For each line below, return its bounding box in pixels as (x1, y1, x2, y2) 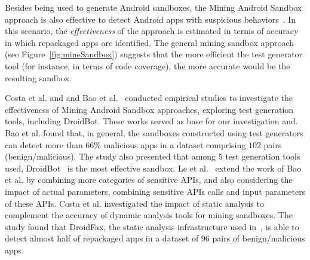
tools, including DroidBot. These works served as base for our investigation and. (5, 115, 298, 127)
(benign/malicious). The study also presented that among (5, 150, 216, 163)
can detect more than (5, 138, 83, 151)
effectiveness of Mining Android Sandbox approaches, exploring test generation (5, 103, 294, 115)
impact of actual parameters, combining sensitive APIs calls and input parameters (5, 185, 306, 197)
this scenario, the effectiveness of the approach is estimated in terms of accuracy (5, 25, 299, 37)
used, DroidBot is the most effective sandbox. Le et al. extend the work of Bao (5, 161, 302, 174)
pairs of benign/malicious (212, 232, 305, 244)
